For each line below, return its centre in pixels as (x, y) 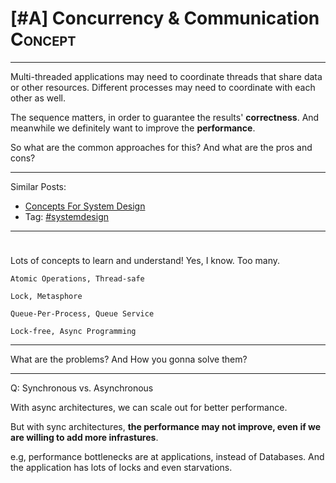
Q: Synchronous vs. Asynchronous (82, 388)
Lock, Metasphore (46, 296)
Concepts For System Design (85, 206)
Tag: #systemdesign (66, 216)
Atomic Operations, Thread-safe (77, 278)
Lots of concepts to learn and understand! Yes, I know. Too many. (145, 260)
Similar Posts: (38, 186)
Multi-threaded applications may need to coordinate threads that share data (166, 76)
